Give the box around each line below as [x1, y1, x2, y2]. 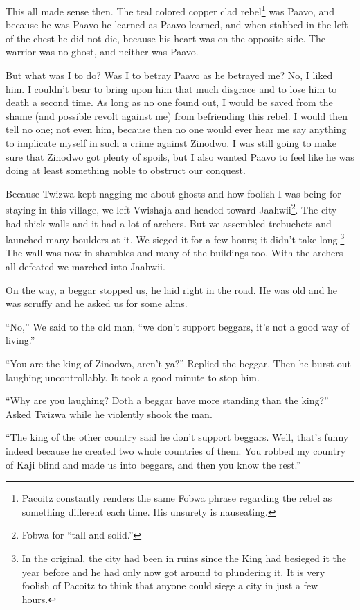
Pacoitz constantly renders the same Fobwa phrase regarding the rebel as [21, 491, 332, 505]
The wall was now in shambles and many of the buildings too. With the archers [6, 245, 343, 260]
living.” [6, 333, 35, 347]
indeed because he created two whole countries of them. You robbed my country [6, 444, 346, 458]
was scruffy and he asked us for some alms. [6, 296, 188, 311]
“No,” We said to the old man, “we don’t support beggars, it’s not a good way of [6, 319, 350, 333]
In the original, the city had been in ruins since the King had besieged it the [21, 550, 346, 565]
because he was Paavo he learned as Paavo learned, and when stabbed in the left [6, 17, 348, 32]
